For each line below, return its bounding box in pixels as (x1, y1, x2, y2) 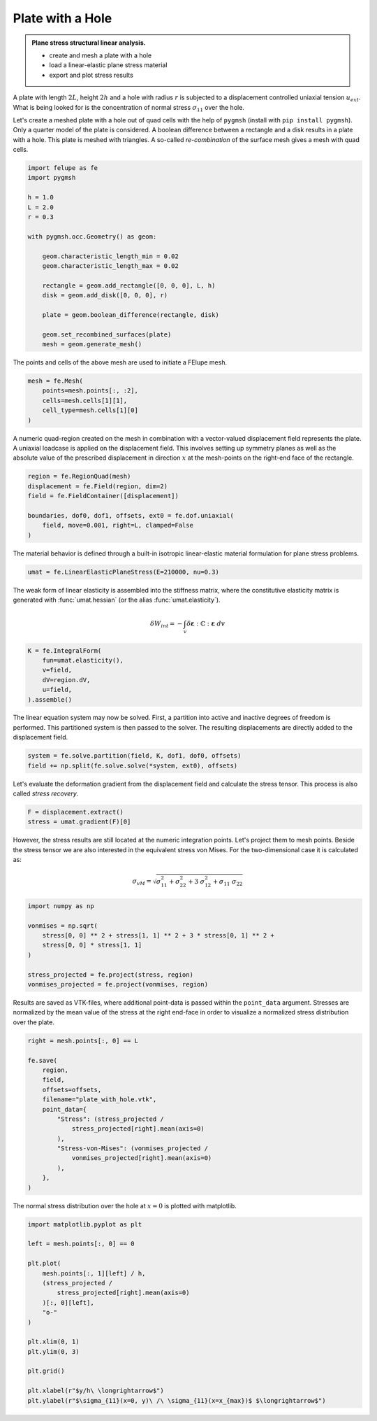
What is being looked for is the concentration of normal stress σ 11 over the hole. (13, 103, 244, 113)
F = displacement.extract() (27, 808, 124, 816)
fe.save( (27, 1056, 58, 1064)
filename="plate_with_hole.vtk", (42, 1096, 157, 1103)
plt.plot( (27, 1259, 61, 1268)
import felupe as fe (27, 164, 98, 172)
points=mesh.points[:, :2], (42, 387, 139, 395)
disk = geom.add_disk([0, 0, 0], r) (42, 291, 168, 299)
